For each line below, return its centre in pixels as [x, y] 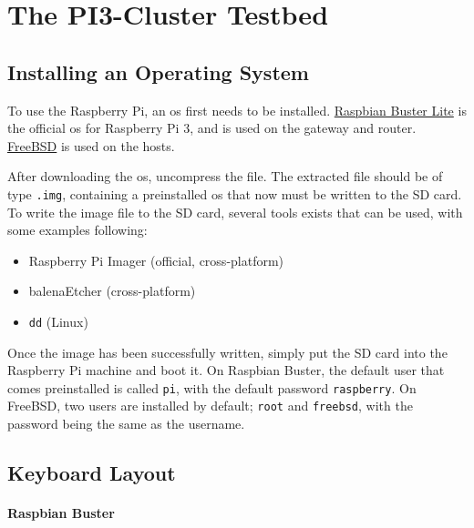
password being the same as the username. [126, 424]
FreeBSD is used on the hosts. [91, 145]
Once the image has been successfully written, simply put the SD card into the [227, 352]
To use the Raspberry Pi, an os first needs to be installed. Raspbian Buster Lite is [237, 110]
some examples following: [77, 230]
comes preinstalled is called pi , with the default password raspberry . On [212, 387]
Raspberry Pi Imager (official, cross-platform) [156, 260]
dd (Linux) [58, 321]
